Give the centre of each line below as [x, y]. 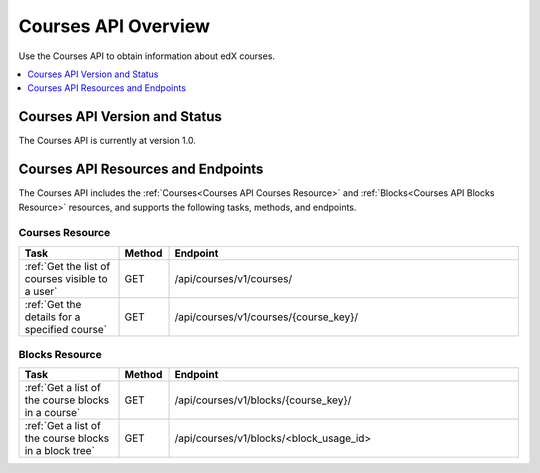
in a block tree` [59, 451]
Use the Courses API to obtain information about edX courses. [146, 56]
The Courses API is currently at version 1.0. [107, 141]
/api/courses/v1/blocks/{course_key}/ [263, 400]
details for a [52, 317]
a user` [41, 291]
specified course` [65, 329]
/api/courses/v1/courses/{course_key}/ [266, 317]
